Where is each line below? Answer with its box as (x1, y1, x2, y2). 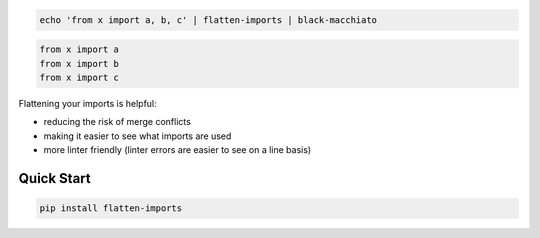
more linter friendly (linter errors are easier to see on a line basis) (43, 144, 312, 156)
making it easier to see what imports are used (43, 130, 232, 142)
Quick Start (18, 170, 91, 187)
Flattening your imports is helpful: (18, 97, 157, 109)
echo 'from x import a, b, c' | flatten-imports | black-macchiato (39, 14, 378, 25)
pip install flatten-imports (39, 203, 183, 214)
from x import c (39, 71, 120, 83)
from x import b (39, 58, 120, 69)
